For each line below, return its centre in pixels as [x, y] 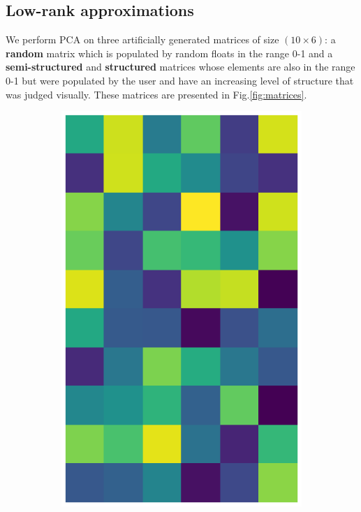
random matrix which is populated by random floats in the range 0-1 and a [169, 53]
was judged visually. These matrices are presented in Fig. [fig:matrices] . [156, 94]
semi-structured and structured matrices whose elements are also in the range [180, 67]
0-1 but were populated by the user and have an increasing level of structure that [180, 80]
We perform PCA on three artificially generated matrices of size [142, 39]
